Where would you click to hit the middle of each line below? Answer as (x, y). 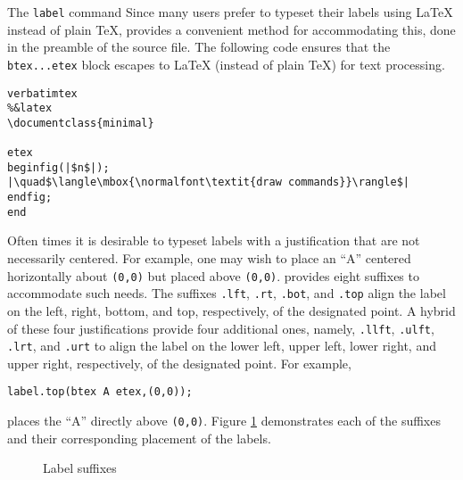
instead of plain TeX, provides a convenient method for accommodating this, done (231, 29)
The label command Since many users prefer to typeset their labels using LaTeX (230, 12)
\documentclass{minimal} (81, 123)
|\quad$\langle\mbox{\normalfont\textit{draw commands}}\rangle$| (209, 182)
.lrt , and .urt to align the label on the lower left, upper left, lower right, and (222, 346)
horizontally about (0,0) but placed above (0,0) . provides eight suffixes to (213, 275)
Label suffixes (80, 468)
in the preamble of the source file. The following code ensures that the (199, 47)
